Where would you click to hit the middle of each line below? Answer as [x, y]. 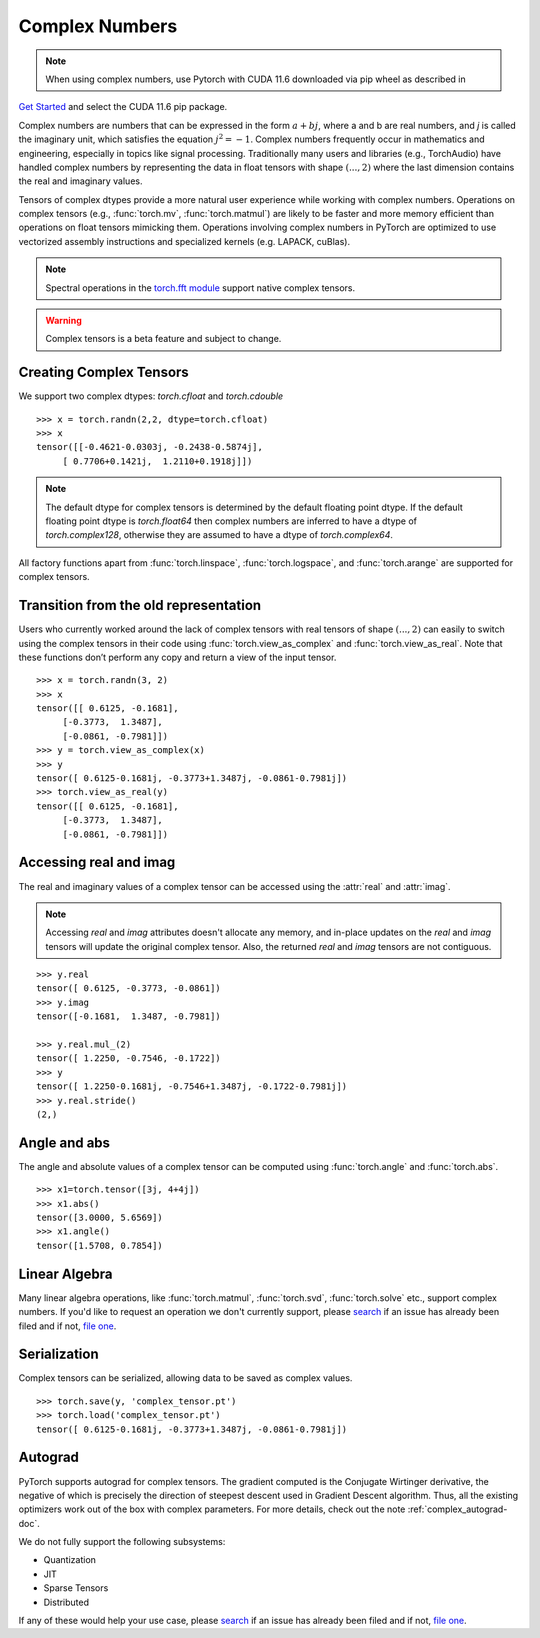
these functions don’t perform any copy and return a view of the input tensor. [177, 657]
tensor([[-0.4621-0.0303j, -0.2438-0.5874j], [150, 447]
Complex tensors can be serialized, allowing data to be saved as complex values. [185, 1378]
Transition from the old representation [140, 605]
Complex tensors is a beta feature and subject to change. [163, 339]
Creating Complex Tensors [103, 372]
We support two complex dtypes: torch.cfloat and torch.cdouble [151, 396]
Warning [63, 321]
